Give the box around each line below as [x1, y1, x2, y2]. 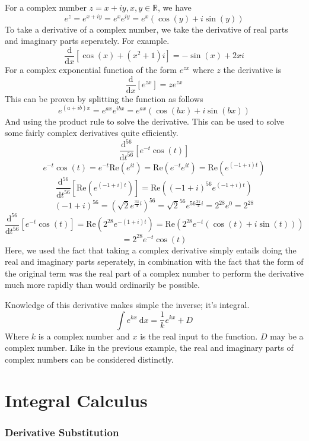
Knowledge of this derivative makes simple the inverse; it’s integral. [5, 298, 250, 310]
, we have [158, 1, 192, 13]
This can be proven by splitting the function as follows [5, 92, 203, 104]
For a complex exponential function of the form [5, 63, 177, 75]
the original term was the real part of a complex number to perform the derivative [5, 266, 304, 279]
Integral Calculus [5, 388, 148, 412]
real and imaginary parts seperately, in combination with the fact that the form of [5, 255, 304, 268]
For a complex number [5, 1, 87, 13]
